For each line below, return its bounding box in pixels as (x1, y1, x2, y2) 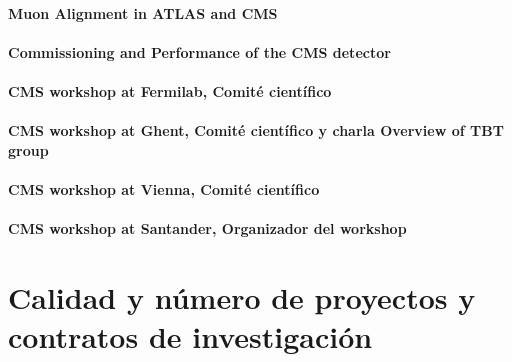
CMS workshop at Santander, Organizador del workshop (8, 218, 407, 239)
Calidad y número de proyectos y (8, 276, 476, 317)
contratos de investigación (8, 316, 373, 357)
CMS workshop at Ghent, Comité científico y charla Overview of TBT (8, 120, 504, 141)
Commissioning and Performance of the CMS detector (8, 41, 391, 62)
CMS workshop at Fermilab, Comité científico (8, 80, 332, 101)
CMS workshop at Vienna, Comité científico (8, 178, 320, 199)
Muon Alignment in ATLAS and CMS (8, 2, 278, 23)
